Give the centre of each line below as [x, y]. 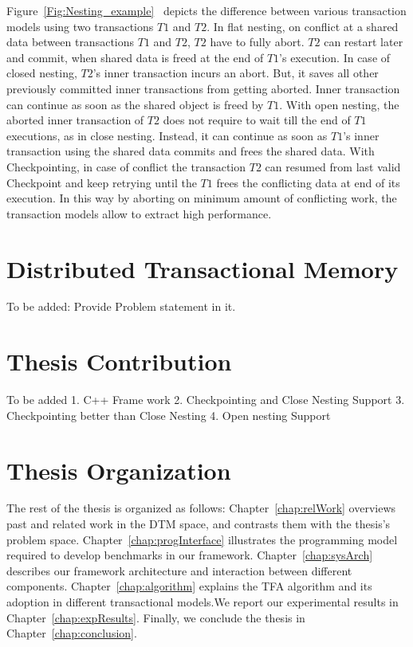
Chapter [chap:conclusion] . [72, 633]
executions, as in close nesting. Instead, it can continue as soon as [167, 135]
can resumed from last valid [333, 166]
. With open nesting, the [339, 104]
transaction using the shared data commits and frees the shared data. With [191, 151]
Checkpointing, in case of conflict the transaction [126, 166]
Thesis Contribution [119, 361]
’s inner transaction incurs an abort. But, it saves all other [236, 73]
